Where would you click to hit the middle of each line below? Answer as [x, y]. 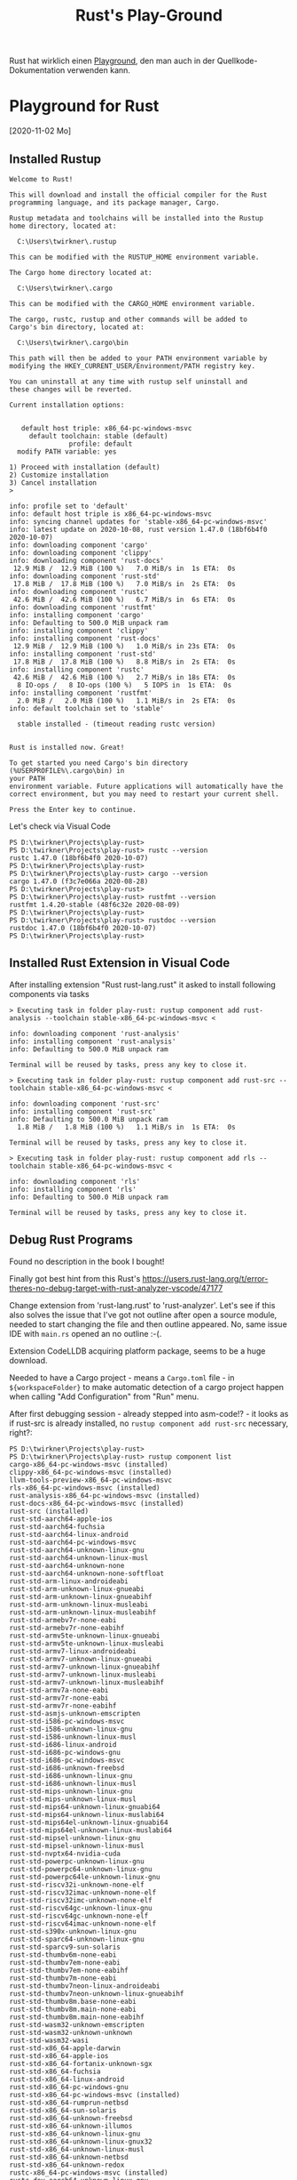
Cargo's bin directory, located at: [77, 327]
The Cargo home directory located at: [81, 272]
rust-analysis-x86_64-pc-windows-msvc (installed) [105, 1495]
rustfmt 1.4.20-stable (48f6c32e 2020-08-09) [94, 905]
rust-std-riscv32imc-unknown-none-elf [81, 1900]
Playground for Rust [84, 106]
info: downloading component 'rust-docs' [87, 560]
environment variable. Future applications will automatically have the [146, 786]
